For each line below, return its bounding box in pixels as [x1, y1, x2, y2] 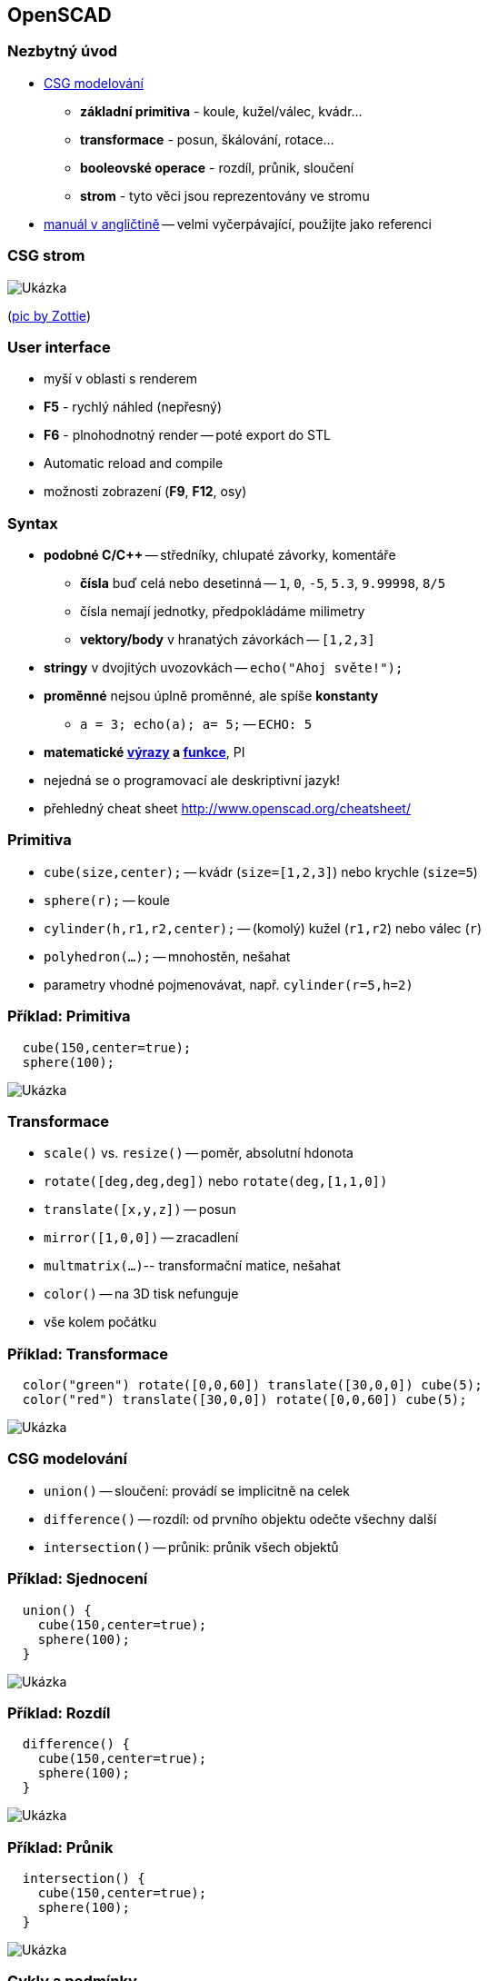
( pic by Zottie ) [7, 307, 91, 324]
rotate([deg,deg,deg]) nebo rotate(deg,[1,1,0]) [44, 1173, 388, 1190]
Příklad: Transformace [7, 1344, 168, 1363]
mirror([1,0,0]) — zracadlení [44, 1229, 239, 1246]
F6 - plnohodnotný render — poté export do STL [44, 427, 331, 443]
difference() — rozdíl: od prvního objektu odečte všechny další [44, 1510, 437, 1527]
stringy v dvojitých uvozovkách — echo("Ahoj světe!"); [44, 660, 403, 676]
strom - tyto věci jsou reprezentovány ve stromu [80, 187, 370, 204]
